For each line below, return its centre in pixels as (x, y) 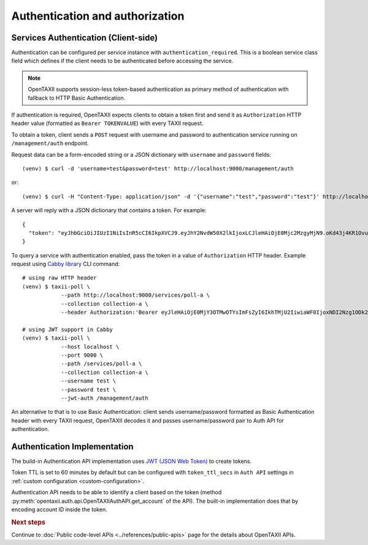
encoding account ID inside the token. (59, 509)
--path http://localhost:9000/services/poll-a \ (135, 295)
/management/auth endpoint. (50, 143)
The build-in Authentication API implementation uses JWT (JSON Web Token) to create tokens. (132, 461)
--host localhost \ (90, 347)
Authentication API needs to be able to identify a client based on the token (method (117, 492)
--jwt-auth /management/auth (105, 398)
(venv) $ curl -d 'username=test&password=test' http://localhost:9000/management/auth (158, 168)
